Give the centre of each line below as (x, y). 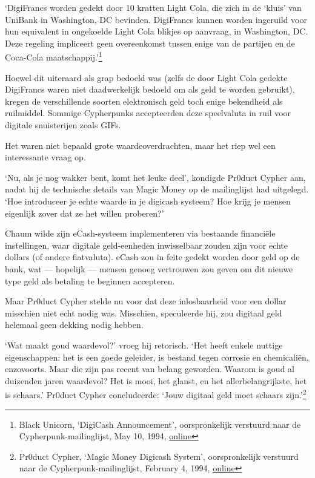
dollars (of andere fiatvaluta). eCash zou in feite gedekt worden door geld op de (152, 257)
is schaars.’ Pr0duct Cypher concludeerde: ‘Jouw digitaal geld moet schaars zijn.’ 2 (156, 394)
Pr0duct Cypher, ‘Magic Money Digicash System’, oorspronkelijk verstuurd (159, 456)
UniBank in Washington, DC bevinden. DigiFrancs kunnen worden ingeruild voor (156, 19)
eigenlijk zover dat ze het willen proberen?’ (85, 213)
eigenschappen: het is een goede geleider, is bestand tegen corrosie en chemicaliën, (157, 357)
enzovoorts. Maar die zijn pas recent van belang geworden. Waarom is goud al (150, 369)
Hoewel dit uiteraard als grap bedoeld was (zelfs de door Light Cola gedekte (146, 77)
